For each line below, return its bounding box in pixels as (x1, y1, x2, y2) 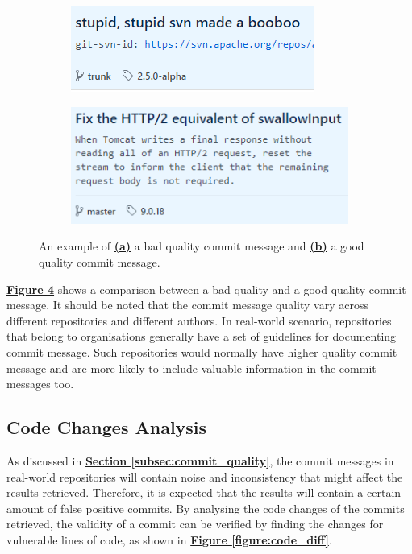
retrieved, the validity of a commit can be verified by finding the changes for (6, 515, 384, 532)
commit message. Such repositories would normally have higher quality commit (6, 343, 397, 360)
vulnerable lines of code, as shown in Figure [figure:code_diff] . (6, 531, 332, 548)
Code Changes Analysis (6, 415, 207, 440)
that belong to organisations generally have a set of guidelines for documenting (6, 328, 397, 345)
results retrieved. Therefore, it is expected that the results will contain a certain (6, 484, 402, 501)
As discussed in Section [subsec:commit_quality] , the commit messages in (6, 452, 394, 469)
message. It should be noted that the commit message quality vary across (6, 296, 368, 313)
